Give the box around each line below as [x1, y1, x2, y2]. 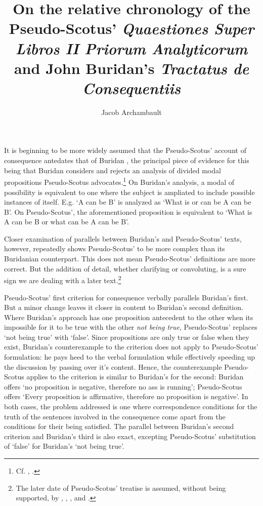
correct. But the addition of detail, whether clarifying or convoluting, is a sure [4, 263, 246, 274]
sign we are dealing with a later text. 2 [4, 274, 121, 285]
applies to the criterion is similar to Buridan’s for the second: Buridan [26, 371, 244, 382]
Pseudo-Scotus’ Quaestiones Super [9, 18, 254, 39]
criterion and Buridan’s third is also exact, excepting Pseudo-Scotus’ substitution [4, 431, 256, 441]
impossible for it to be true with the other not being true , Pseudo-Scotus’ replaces [4, 322, 257, 332]
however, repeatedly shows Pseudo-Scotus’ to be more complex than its [4, 243, 225, 254]
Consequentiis [82, 77, 181, 98]
